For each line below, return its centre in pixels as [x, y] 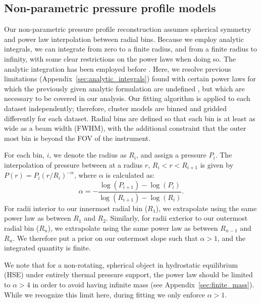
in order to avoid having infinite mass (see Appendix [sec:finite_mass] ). [143, 284]
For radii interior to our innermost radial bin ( [76, 208]
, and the [232, 238]
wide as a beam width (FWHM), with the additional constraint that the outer [125, 128]
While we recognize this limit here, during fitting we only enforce [105, 294]
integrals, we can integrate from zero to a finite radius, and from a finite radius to [131, 49]
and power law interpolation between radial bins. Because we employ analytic [124, 39]
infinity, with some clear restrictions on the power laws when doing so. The [120, 58]
